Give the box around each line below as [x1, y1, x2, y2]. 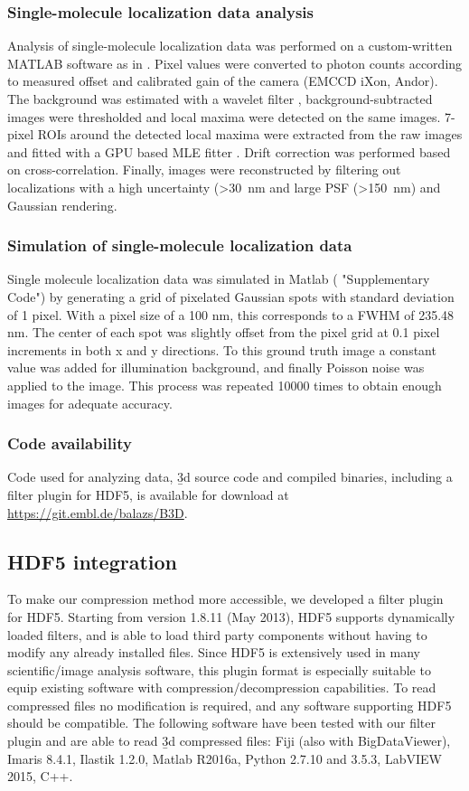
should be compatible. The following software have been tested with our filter [7, 713, 436, 732]
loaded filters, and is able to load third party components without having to [7, 625, 427, 644]
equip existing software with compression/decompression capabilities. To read [7, 678, 436, 697]
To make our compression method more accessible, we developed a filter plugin [7, 589, 444, 608]
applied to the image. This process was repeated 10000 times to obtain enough [7, 375, 442, 394]
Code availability [7, 432, 132, 455]
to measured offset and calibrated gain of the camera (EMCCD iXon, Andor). [7, 71, 438, 90]
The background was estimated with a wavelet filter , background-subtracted [7, 89, 433, 108]
